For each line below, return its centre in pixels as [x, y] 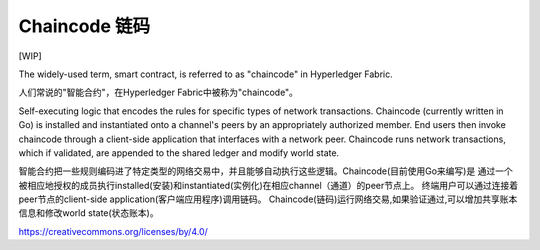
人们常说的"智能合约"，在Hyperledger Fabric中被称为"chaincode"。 [158, 92]
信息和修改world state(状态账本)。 [88, 213]
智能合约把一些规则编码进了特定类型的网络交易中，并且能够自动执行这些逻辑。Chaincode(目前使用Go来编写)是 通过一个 [266, 171]
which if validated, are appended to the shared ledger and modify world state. [179, 152]
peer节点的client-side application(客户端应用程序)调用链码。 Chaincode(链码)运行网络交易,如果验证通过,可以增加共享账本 [268, 199]
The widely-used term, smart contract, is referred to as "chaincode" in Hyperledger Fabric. [206, 74]
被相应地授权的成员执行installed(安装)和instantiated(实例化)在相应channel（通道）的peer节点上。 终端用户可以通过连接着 [268, 185]
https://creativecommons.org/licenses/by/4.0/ [113, 231]
